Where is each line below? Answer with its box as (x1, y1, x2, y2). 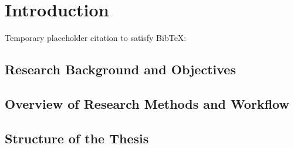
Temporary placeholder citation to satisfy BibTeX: (5, 32, 187, 44)
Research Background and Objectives (5, 60, 236, 78)
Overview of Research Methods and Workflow (5, 94, 289, 112)
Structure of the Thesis (5, 129, 149, 147)
